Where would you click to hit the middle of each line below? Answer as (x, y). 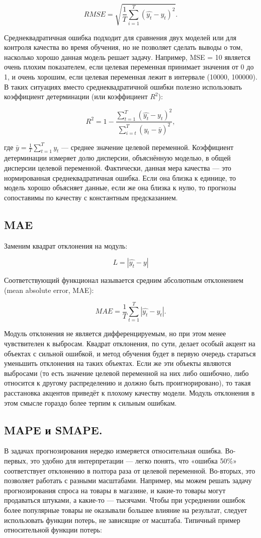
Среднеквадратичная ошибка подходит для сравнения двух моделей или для (120, 37)
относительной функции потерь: (53, 530)
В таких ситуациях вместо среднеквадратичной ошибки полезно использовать (123, 86)
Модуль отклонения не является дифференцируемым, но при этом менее (115, 333)
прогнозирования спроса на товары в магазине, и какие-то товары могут (115, 490)
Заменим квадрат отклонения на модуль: (66, 245)
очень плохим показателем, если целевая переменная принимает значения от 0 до (129, 67)
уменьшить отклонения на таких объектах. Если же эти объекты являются (118, 363)
